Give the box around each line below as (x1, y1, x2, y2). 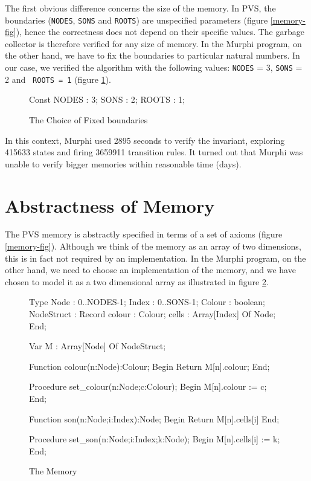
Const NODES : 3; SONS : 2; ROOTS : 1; (29, 93, 185, 106)
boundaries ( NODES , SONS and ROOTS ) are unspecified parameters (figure (5, 13, 268, 26)
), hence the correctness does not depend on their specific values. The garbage (16, 25, 304, 38)
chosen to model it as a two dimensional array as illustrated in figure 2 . (5, 275, 269, 288)
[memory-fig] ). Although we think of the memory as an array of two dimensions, (5, 240, 301, 253)
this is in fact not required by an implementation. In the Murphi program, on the (5, 251, 306, 264)
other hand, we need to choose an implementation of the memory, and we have (5, 263, 296, 276)
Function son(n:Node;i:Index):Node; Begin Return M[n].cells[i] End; (29, 412, 280, 425)
